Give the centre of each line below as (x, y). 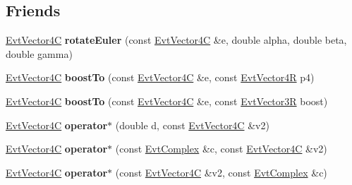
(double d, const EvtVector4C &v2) (192, 125)
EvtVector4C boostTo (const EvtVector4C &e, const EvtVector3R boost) (167, 101)
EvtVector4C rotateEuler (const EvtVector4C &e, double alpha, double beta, (176, 40)
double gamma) (39, 53)
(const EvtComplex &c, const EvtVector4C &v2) (221, 149)
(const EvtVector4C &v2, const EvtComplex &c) (221, 172)
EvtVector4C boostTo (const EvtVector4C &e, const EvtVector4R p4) (160, 77)
